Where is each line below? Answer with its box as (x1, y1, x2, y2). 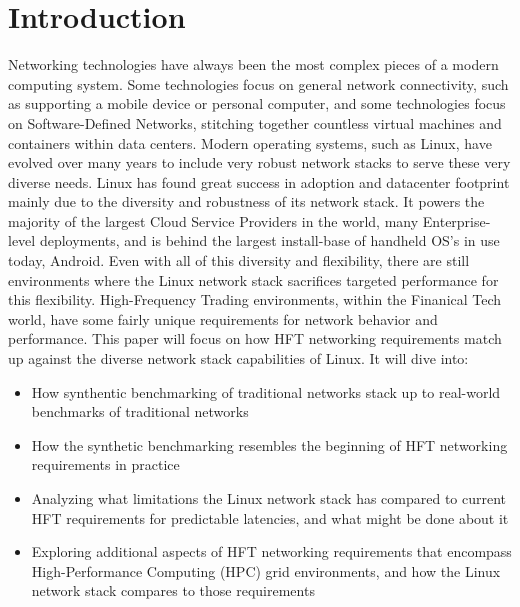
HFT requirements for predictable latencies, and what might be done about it (31, 507, 509, 528)
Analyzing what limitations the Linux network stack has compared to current (31, 488, 507, 508)
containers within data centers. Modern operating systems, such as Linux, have (8, 132, 492, 153)
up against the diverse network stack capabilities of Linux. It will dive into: (8, 348, 469, 369)
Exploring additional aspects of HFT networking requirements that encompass (31, 541, 512, 562)
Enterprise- (422, 210, 491, 231)
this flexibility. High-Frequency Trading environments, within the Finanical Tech (8, 289, 502, 310)
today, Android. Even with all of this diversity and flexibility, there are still (8, 250, 470, 271)
